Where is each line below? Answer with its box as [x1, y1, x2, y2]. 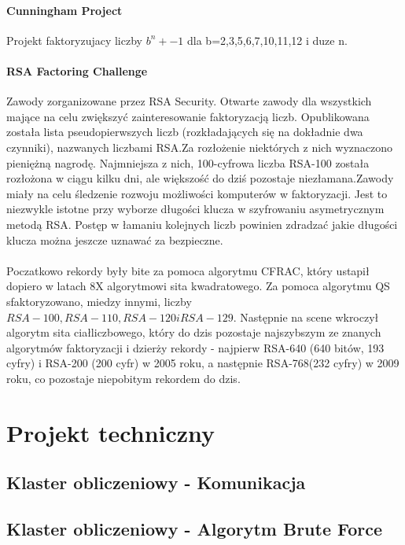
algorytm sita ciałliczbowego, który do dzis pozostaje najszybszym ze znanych [6, 324, 381, 341]
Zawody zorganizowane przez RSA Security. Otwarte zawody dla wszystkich [6, 93, 372, 109]
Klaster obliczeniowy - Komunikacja [6, 470, 306, 495]
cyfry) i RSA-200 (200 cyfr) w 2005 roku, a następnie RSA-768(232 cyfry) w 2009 [6, 355, 399, 371]
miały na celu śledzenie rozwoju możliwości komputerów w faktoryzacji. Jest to [6, 185, 388, 201]
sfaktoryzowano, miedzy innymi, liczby [6, 293, 192, 309]
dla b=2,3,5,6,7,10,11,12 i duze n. [187, 31, 348, 48]
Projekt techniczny [6, 416, 215, 448]
